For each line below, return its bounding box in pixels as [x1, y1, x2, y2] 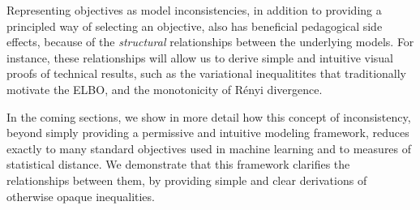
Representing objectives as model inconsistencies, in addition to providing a [6, 2, 382, 18]
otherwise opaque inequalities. [6, 187, 155, 204]
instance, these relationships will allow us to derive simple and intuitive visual [6, 49, 394, 66]
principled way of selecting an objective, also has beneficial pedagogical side [6, 17, 383, 34]
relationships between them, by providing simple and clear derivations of [6, 171, 367, 188]
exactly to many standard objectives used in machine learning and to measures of [6, 139, 412, 156]
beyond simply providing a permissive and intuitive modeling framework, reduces [6, 124, 409, 141]
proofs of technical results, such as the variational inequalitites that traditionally [6, 65, 406, 82]
